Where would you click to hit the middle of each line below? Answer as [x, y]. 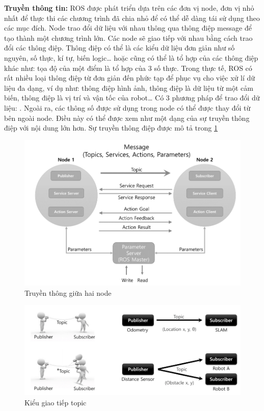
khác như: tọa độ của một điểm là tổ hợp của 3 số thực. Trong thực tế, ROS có [128, 68]
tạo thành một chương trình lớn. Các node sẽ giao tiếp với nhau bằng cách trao [128, 37]
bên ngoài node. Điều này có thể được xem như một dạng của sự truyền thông [127, 118]
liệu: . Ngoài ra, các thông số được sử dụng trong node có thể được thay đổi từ [127, 107]
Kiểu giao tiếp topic [56, 402]
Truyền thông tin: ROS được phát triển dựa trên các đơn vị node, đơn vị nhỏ [129, 8]
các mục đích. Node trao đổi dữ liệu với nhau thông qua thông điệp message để [128, 28]
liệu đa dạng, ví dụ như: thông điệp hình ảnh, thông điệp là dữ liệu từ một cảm [129, 87]
